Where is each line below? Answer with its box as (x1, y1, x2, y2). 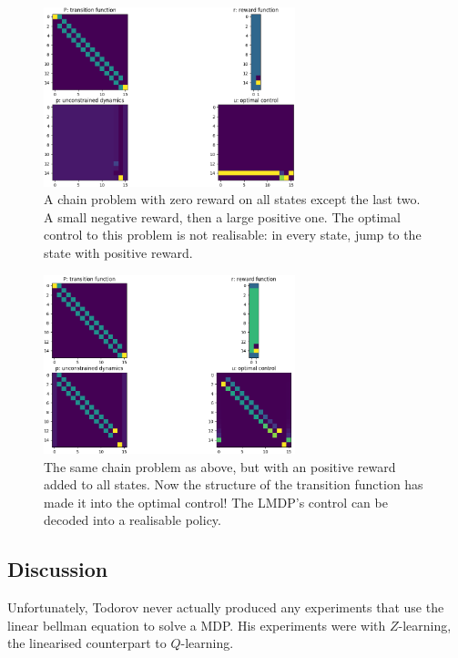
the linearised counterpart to (7, 633, 167, 653)
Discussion (7, 555, 108, 583)
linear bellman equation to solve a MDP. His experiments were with (7, 615, 386, 634)
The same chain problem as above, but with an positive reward (44, 457, 396, 476)
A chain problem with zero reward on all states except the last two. (44, 190, 421, 209)
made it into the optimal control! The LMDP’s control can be (44, 492, 388, 511)
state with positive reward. (44, 242, 193, 262)
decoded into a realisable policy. (44, 510, 221, 529)
